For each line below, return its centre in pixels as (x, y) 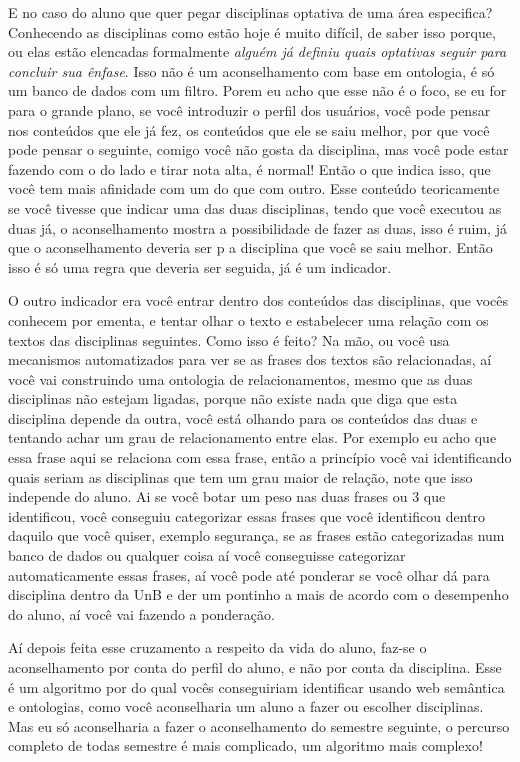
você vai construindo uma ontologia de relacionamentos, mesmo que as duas (240, 378)
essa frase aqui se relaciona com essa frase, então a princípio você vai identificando (260, 457)
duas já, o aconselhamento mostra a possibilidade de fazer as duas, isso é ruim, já (257, 227)
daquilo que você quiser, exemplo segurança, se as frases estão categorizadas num (256, 535)
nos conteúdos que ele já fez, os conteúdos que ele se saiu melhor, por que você (249, 129)
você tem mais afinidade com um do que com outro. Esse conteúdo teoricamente (254, 188)
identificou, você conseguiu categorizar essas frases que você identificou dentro (246, 515)
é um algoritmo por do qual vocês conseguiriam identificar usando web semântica (256, 686)
